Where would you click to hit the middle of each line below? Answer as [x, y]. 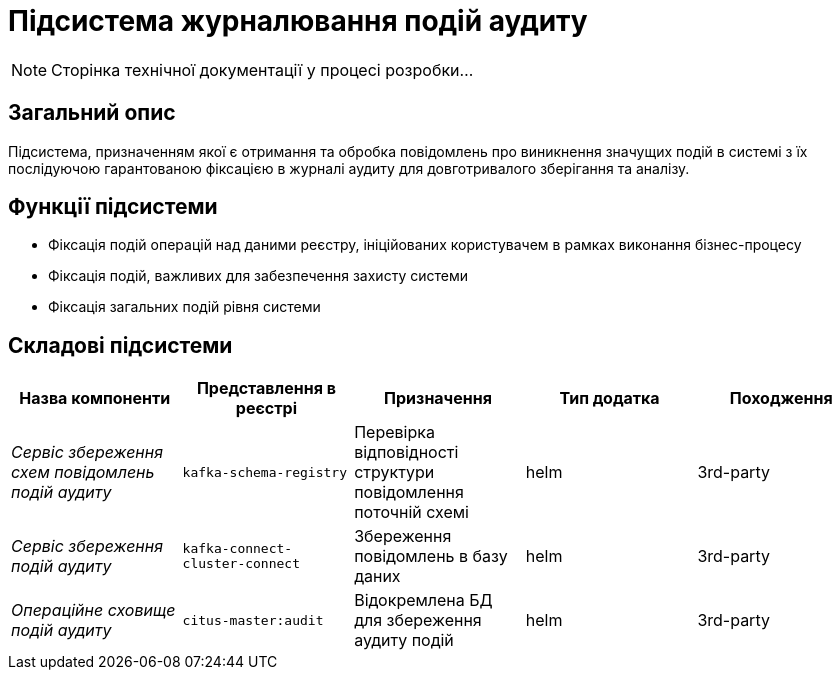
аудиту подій [404, 640]
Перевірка [394, 432]
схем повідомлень [83, 472]
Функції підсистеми [113, 207]
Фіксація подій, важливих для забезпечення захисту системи [258, 276]
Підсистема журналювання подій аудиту [298, 21]
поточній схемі [411, 512]
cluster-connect [241, 564]
